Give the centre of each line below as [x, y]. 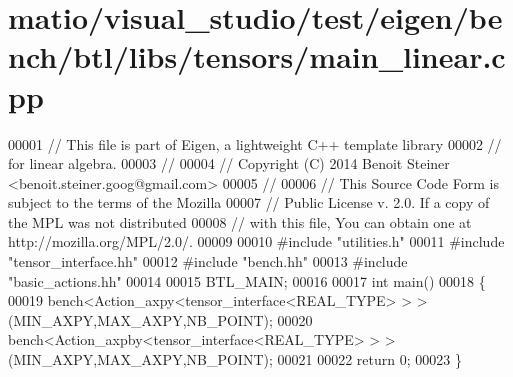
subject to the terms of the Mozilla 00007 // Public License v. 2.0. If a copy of [249, 202]
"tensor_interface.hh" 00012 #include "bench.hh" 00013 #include [208, 261]
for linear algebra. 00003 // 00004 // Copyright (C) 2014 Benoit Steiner [229, 163]
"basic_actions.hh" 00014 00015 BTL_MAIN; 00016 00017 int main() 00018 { [247, 280]
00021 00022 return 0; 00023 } [369, 359]
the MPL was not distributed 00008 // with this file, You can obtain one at [240, 221]
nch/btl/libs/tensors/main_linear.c [257, 56]
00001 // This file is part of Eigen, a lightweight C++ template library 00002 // [255, 143]
